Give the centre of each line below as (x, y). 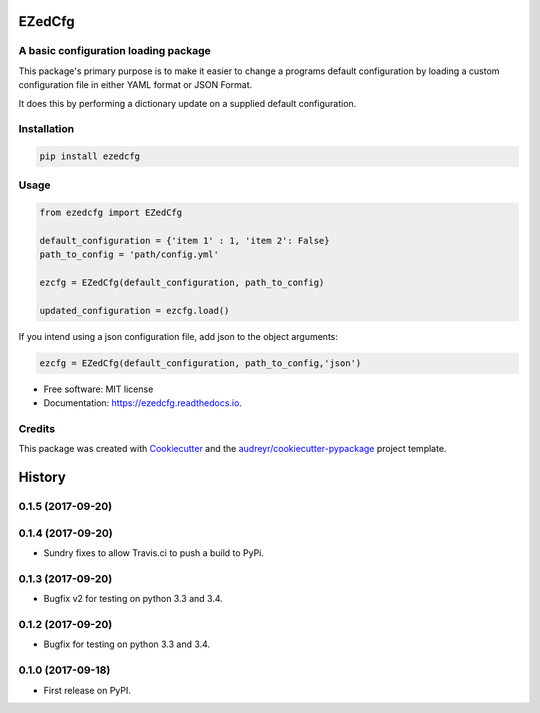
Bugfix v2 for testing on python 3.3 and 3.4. (133, 599)
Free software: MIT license (98, 389)
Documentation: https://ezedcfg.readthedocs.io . (142, 403)
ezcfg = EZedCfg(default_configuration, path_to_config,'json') (200, 363)
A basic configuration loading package (114, 51)
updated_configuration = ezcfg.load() (134, 310)
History (42, 477)
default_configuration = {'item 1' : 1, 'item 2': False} (184, 241)
